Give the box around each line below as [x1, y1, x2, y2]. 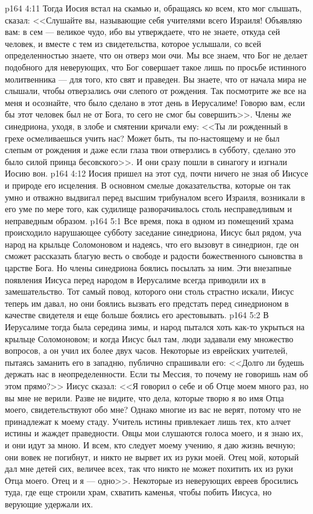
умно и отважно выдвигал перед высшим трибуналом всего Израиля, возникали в [5, 190, 305, 203]
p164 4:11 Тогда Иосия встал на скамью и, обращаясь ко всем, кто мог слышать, [5, 2, 302, 14]
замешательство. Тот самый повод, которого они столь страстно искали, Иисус [5, 285, 294, 298]
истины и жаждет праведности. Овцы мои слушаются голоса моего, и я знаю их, [5, 427, 303, 439]
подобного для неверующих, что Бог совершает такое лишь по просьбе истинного [5, 60, 306, 73]
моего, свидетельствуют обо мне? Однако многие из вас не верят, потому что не [5, 403, 301, 416]
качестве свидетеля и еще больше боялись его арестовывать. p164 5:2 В [5, 309, 269, 321]
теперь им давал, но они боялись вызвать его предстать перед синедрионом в [5, 296, 289, 309]
